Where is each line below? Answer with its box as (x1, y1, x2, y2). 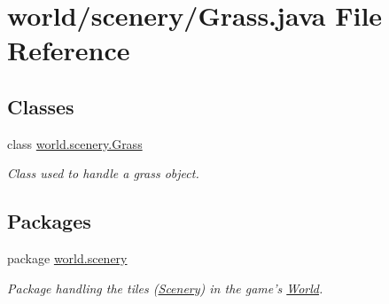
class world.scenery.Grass (7, 134, 143, 152)
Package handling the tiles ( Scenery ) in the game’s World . (7, 278, 323, 297)
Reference (7, 32, 130, 68)
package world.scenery (7, 249, 128, 268)
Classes (7, 92, 74, 120)
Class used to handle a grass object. (7, 164, 199, 183)
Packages (7, 207, 91, 235)
